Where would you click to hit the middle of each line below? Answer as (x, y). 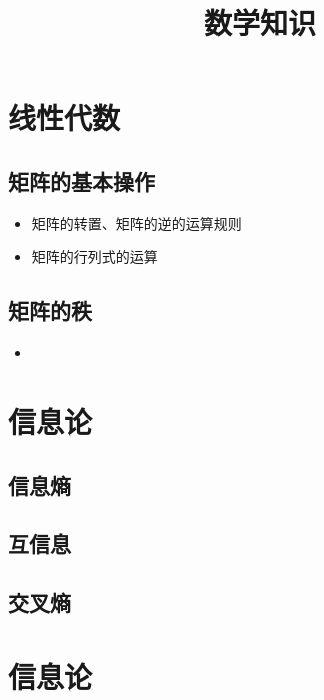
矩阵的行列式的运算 (94, 256)
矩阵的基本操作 (81, 180)
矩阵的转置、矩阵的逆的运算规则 (136, 222)
